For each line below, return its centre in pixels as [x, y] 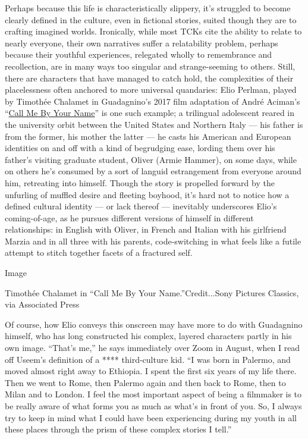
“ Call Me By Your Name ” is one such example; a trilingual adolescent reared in [150, 113]
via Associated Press [42, 304]
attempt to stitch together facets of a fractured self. [99, 253]
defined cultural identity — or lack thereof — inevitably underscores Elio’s [141, 206]
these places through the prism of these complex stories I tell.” [118, 429]
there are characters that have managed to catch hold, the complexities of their [149, 78]
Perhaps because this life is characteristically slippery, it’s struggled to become [148, 8]
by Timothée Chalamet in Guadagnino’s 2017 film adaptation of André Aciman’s [153, 101]
